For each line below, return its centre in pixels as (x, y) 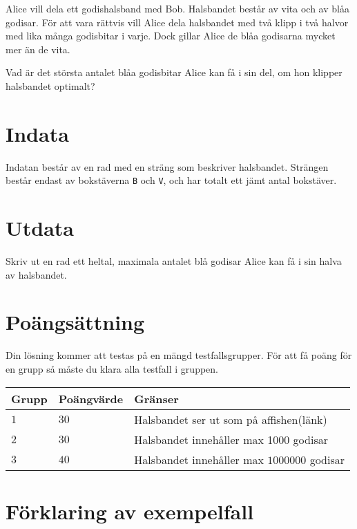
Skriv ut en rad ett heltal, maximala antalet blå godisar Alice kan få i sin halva (174, 261)
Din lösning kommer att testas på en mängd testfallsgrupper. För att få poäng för (179, 355)
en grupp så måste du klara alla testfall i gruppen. (112, 368)
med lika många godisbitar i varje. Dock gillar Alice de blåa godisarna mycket (171, 36)
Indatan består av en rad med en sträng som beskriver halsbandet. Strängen (167, 166)
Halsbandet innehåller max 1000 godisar (231, 439)
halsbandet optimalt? (50, 85)
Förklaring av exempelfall (130, 511)
